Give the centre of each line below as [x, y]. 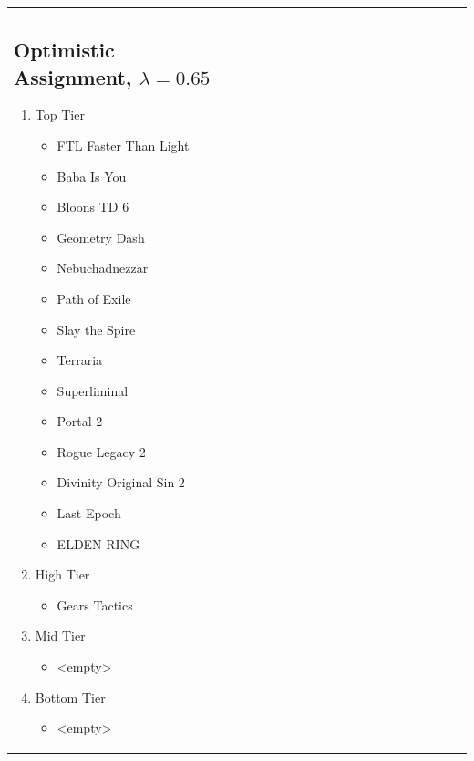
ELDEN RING [98, 543]
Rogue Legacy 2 [101, 451]
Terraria [80, 360]
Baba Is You [92, 176]
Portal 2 [80, 421]
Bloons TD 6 [93, 207]
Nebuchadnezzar [103, 268]
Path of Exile [94, 298]
